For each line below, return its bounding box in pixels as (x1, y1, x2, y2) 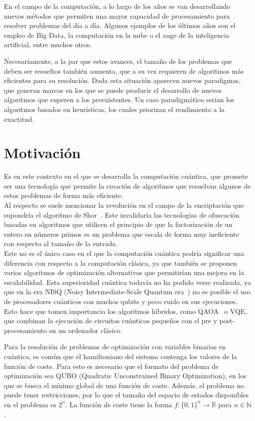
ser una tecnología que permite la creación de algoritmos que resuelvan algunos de (4, 180, 251, 191)
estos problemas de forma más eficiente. (4, 190, 123, 200)
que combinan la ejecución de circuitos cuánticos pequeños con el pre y (4, 315, 217, 326)
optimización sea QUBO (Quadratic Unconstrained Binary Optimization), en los (4, 370, 247, 381)
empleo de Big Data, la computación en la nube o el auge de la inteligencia (4, 29, 229, 40)
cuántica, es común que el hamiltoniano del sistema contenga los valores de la (4, 351, 237, 361)
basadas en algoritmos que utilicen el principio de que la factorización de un (4, 219, 233, 229)
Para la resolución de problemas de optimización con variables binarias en (4, 341, 226, 352)
